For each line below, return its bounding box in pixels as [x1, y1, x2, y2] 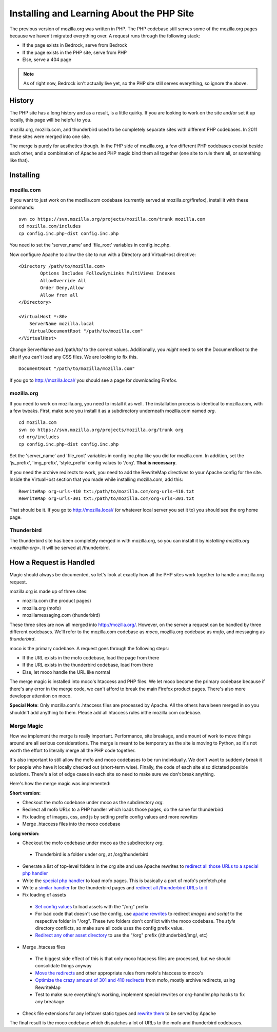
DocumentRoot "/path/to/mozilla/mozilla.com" [18, 366, 135, 372]
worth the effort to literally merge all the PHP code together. [9, 747, 136, 753]
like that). [9, 157, 29, 164]
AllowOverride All [40, 278, 87, 283]
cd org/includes [18, 434, 60, 440]
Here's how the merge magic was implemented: [9, 781, 111, 787]
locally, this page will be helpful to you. [9, 117, 92, 123]
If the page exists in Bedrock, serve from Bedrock [22, 42, 128, 48]
